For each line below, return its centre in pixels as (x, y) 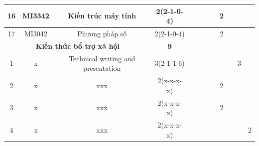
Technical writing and (102, 58)
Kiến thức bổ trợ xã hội (77, 46)
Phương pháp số (102, 33)
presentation (102, 68)
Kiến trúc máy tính (102, 16)
